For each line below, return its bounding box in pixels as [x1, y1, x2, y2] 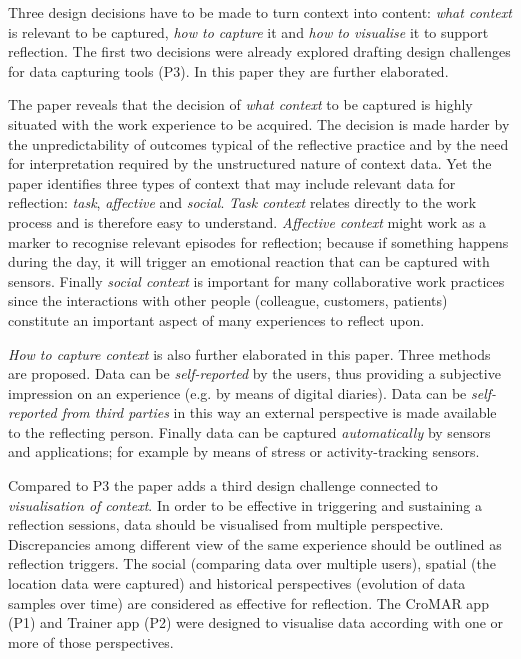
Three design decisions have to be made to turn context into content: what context [8, 2, 512, 22]
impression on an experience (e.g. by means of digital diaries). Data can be [8, 382, 467, 403]
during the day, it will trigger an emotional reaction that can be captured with [8, 251, 490, 272]
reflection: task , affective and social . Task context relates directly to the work [8, 192, 477, 213]
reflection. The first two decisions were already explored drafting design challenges [8, 41, 511, 62]
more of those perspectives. [8, 631, 174, 652]
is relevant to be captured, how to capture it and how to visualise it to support [8, 21, 489, 42]
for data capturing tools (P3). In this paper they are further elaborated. [8, 60, 449, 81]
